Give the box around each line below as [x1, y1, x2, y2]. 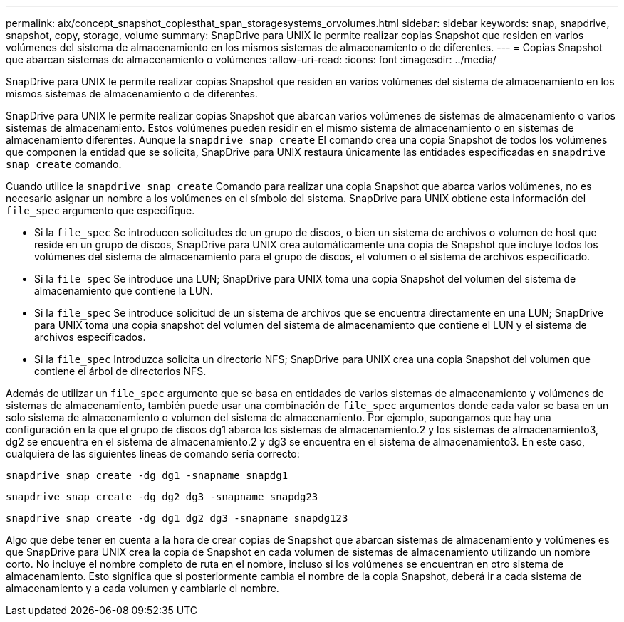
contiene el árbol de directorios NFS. [34, 365, 207, 377]
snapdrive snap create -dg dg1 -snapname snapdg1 [6, 470, 288, 481]
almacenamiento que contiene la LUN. [34, 285, 213, 297]
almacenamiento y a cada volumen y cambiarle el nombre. [6, 582, 279, 594]
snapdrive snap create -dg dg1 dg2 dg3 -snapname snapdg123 [6, 512, 348, 524]
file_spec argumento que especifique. [6, 204, 195, 216]
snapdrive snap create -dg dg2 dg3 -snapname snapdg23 [6, 491, 318, 502]
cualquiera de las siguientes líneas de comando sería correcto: [6, 448, 300, 460]
